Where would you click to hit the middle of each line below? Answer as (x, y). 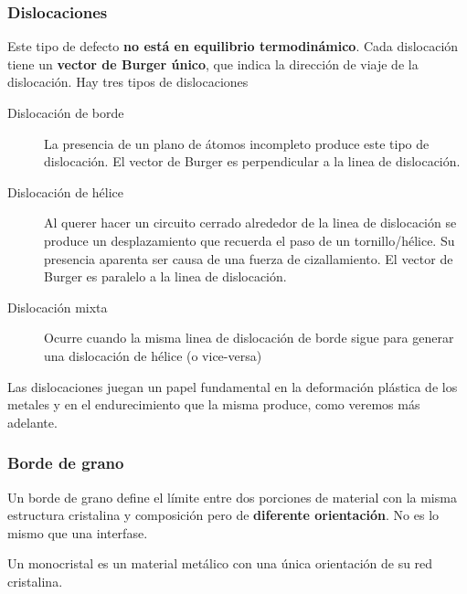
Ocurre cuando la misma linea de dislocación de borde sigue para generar (249, 338)
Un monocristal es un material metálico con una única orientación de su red (220, 563)
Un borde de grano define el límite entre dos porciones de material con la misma (232, 497)
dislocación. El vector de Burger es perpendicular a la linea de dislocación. (252, 161)
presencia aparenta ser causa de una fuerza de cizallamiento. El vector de (249, 258)
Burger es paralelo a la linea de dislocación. (165, 276)
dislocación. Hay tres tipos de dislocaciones (128, 82)
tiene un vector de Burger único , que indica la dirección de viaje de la (213, 64)
